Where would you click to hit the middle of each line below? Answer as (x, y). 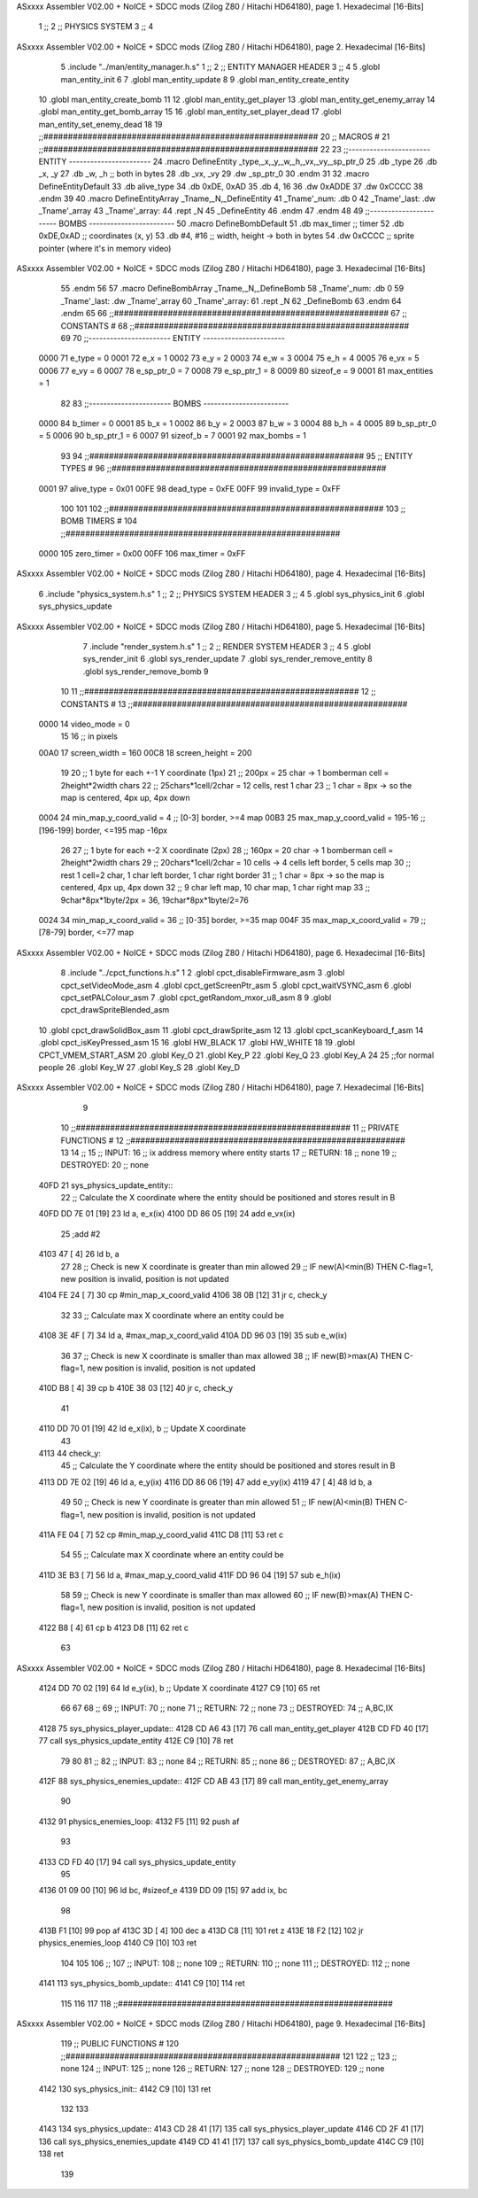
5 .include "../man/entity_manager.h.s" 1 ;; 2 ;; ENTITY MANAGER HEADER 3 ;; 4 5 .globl (220, 67)
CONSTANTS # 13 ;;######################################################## (234, 703)
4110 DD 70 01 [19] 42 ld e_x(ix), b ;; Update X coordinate (143, 1429)
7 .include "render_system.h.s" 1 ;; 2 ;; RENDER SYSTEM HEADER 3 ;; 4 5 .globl (227, 647)
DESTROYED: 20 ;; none (105, 1165)
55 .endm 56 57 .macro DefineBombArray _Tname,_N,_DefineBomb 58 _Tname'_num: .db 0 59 (232, 289)
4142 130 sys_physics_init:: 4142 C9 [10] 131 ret (125, 2089)
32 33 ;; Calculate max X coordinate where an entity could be (173, 1315)
